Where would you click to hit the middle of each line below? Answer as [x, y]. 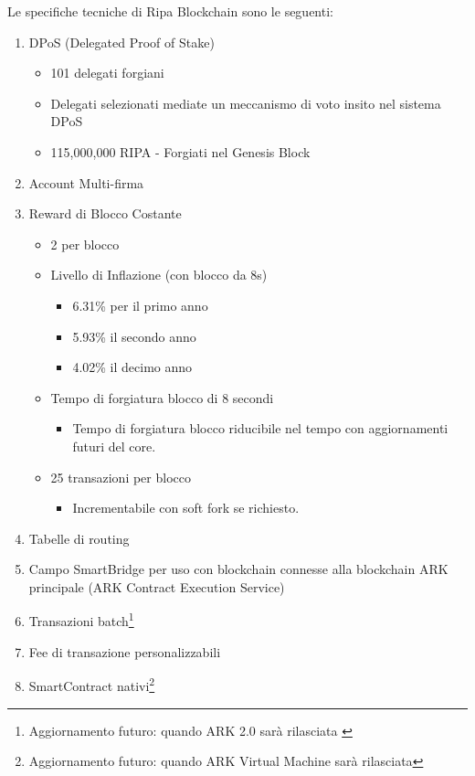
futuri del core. [114, 446]
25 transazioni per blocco [121, 477]
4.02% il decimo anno [132, 367]
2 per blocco [85, 244]
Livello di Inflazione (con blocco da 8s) [159, 275]
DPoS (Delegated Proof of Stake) [121, 42]
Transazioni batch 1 [81, 620]
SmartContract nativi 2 [92, 684]
